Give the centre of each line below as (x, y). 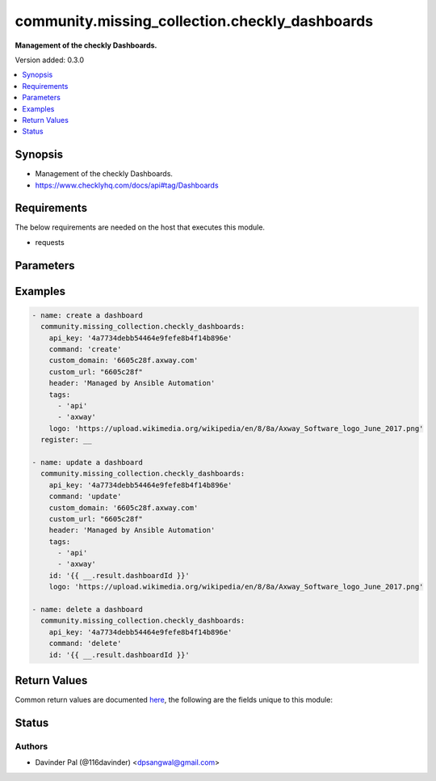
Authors (31, 746)
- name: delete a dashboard (87, 610)
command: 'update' (85, 496)
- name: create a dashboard (87, 315)
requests (50, 242)
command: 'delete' (85, 644)
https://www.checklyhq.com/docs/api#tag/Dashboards (127, 185)
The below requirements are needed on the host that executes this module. (140, 227)
